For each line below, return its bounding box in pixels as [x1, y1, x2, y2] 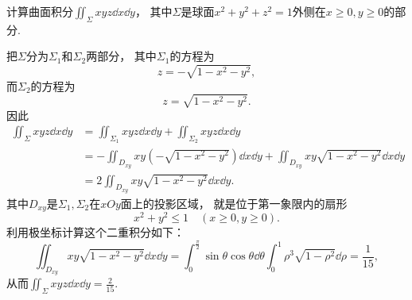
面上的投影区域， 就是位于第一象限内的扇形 [120, 194, 348, 211]
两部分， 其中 [86, 48, 157, 64]
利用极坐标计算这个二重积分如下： [6, 224, 185, 240]
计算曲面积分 [6, 3, 73, 19]
